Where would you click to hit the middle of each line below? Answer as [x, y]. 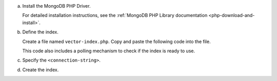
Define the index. [40, 32]
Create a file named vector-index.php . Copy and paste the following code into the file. [116, 42]
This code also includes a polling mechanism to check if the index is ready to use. [108, 51]
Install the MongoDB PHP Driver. [56, 6]
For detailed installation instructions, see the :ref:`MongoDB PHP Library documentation [115, 15]
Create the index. [41, 70]
